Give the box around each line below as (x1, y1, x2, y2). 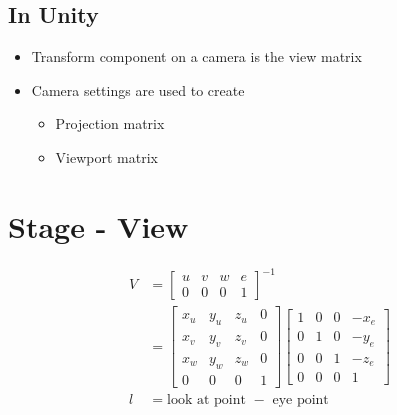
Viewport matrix (55, 146, 158, 167)
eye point (272, 392, 329, 407)
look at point (167, 392, 246, 407)
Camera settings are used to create (31, 79, 245, 100)
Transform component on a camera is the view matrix (31, 46, 362, 67)
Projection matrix (55, 113, 165, 134)
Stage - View (8, 205, 189, 246)
